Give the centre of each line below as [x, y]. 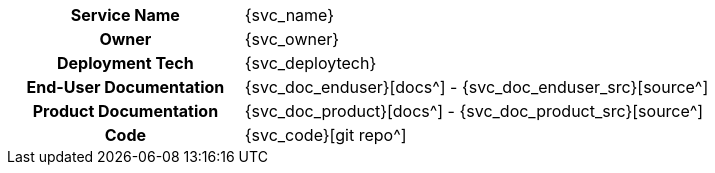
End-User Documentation [125, 87]
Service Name [125, 15]
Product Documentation [125, 111]
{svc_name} [289, 15]
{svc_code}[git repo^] [325, 135]
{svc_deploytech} [310, 63]
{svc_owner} [292, 39]
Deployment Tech [125, 63]
